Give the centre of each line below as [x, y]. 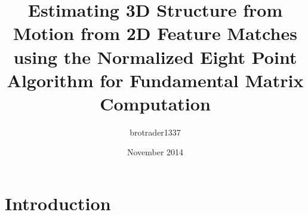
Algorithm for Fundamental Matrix [155, 80]
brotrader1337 [155, 132]
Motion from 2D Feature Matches [155, 33]
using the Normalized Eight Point [155, 56]
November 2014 [155, 152]
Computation [155, 103]
